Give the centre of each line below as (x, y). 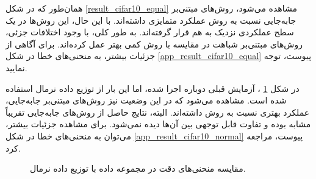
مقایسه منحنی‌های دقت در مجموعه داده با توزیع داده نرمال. (138, 168)
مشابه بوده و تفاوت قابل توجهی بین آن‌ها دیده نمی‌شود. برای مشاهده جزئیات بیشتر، (158, 124)
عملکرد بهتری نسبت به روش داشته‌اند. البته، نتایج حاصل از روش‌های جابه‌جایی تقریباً (158, 112)
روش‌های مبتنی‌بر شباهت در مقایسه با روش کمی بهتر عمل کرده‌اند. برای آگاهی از (154, 44)
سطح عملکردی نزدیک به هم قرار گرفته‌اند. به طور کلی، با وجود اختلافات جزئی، (150, 32)
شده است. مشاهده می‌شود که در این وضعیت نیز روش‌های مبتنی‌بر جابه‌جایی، (146, 100)
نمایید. (16, 67)
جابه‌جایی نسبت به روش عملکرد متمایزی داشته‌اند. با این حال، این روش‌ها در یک (151, 20)
